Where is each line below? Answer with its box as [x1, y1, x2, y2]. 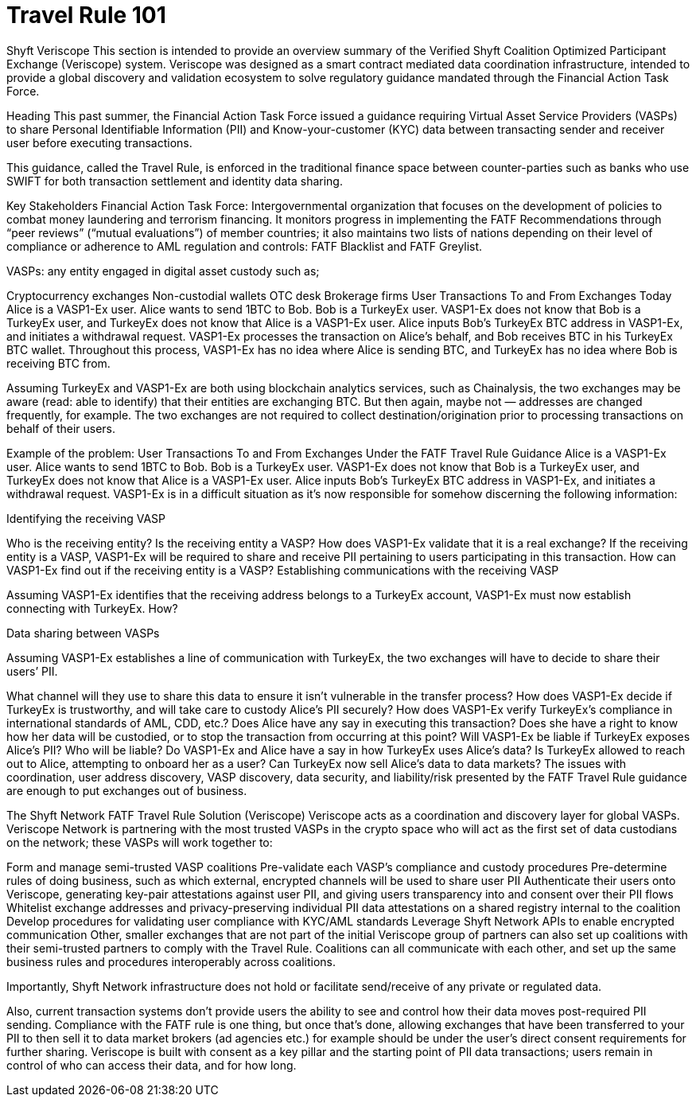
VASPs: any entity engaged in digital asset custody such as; [6, 263, 320, 278]
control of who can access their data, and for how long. [6, 1058, 297, 1072]
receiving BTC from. [6, 356, 111, 370]
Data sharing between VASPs [6, 626, 160, 640]
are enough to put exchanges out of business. [6, 783, 247, 797]
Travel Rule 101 [6, 2, 166, 29]
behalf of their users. [6, 421, 116, 435]
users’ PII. [6, 664, 58, 678]
